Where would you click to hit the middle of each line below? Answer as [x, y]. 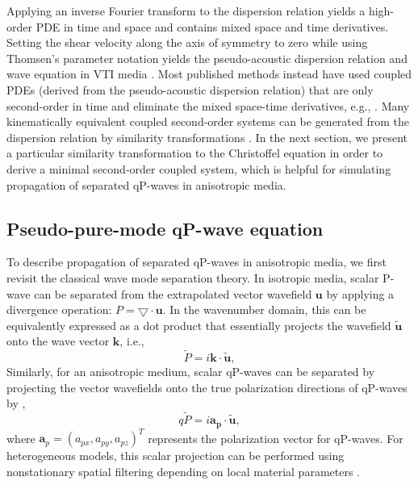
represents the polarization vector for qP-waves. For [276, 438]
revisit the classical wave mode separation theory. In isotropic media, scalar [193, 277]
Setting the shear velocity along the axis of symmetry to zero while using [187, 42]
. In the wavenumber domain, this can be [264, 309]
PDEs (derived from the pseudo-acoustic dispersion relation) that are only [190, 89]
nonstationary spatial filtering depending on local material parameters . [183, 471]
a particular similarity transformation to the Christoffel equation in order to [195, 153]
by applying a [360, 293]
